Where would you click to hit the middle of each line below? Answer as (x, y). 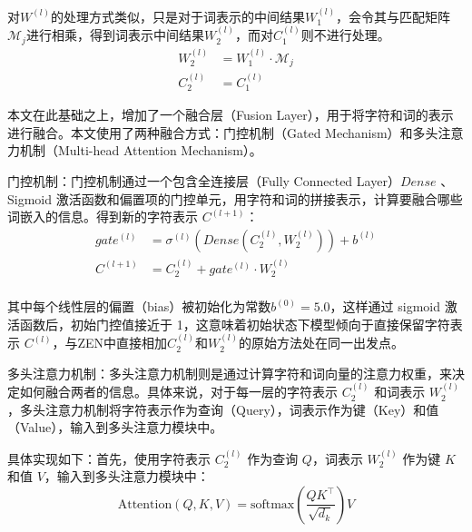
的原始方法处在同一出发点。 (321, 343)
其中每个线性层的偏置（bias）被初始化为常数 (139, 306)
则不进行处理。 (345, 35)
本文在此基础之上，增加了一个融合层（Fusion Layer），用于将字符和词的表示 (231, 115)
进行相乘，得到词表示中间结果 (115, 35)
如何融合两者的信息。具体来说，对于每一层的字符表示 (178, 392)
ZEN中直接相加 (123, 343)
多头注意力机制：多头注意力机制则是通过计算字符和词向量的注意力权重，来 (230, 373)
